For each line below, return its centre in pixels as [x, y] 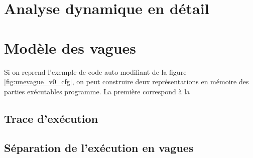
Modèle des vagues [70, 47]
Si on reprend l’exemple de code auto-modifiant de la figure [95, 71]
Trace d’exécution [51, 118]
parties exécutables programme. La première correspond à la [97, 91]
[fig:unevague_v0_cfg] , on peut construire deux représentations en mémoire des [126, 82]
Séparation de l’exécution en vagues [99, 148]
